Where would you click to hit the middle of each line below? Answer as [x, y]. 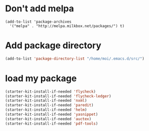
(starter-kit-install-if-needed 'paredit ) [49, 105]
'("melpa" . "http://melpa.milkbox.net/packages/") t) [67, 26]
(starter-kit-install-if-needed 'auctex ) [48, 119]
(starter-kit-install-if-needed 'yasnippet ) [52, 115]
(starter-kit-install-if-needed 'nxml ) [46, 101]
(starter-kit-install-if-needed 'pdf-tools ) [52, 124]
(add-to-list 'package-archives [38, 22]
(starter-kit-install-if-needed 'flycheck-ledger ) [58, 96]
